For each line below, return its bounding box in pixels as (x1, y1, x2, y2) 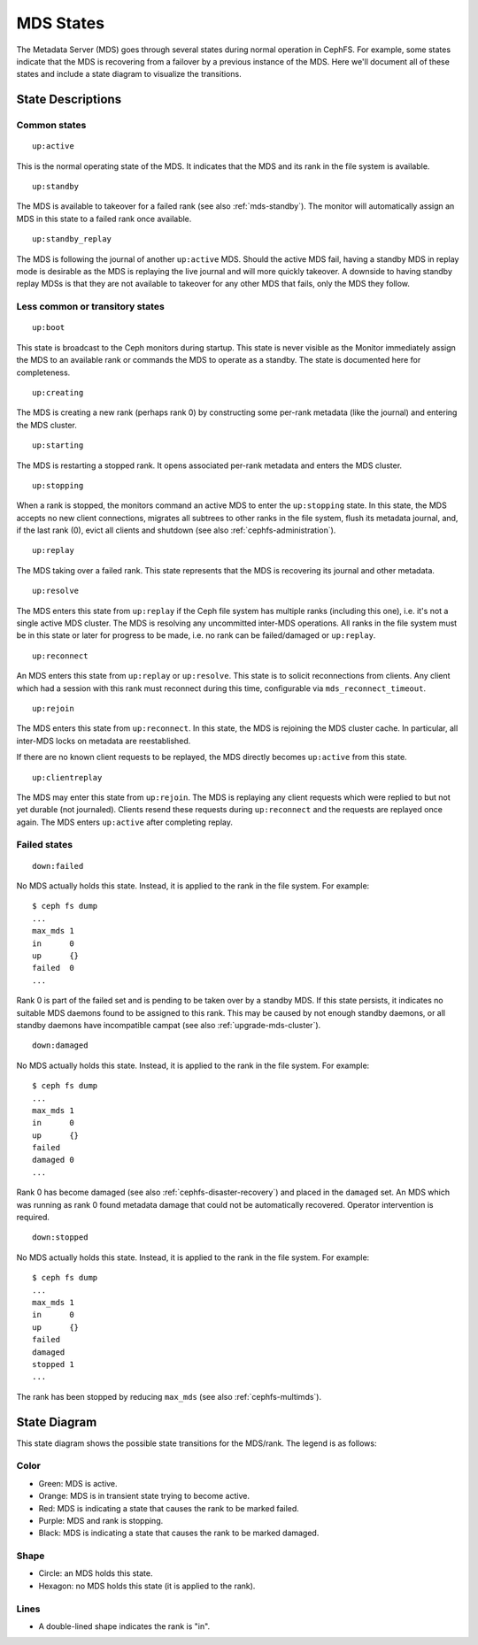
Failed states (16, 839, 73, 851)
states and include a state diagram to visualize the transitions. (16, 69, 243, 80)
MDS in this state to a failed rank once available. (16, 213, 192, 224)
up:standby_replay (32, 234, 112, 244)
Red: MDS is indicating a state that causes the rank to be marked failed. (38, 1503, 300, 1513)
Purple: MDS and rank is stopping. (38, 1515, 164, 1526)
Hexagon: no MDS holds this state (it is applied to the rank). (38, 1580, 256, 1591)
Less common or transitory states (16, 301, 166, 313)
